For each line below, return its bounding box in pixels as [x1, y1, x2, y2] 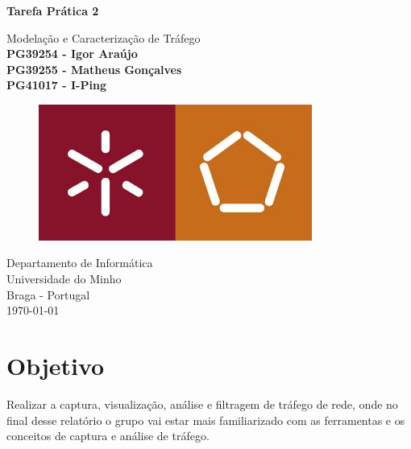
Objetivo [6, 349, 105, 382]
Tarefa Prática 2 [6, 2, 99, 19]
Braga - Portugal [6, 286, 90, 303]
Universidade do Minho [6, 270, 122, 287]
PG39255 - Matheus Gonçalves [6, 60, 182, 77]
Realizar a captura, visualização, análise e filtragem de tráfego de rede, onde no [6, 395, 398, 412]
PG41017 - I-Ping [6, 76, 106, 93]
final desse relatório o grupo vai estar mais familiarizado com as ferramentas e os [6, 411, 405, 428]
